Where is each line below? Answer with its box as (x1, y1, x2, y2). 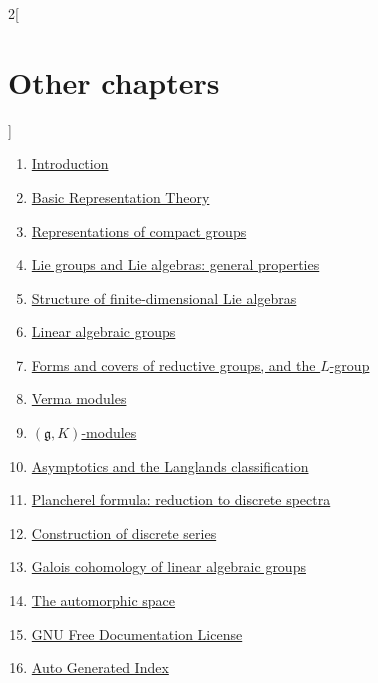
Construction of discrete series (31, 522, 217, 543)
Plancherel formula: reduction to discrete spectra (31, 489, 331, 510)
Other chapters (8, 61, 220, 102)
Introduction (31, 153, 109, 174)
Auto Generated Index (31, 657, 169, 678)
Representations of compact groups (31, 220, 247, 241)
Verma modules (31, 388, 127, 409)
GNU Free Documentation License (31, 623, 243, 644)
